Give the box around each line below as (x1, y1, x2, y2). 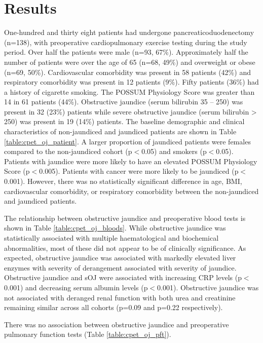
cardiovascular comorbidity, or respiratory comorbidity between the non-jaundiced (4, 185, 259, 196)
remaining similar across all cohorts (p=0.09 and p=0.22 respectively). (4, 302, 223, 313)
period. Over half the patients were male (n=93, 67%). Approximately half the (4, 47, 248, 57)
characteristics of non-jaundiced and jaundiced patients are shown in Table (4, 126, 237, 137)
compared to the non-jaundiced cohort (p (4, 146, 132, 157)
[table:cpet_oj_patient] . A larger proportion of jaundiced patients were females (4, 136, 251, 146)
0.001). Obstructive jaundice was (157, 282, 259, 292)
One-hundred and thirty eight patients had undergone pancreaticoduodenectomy (4, 27, 254, 37)
